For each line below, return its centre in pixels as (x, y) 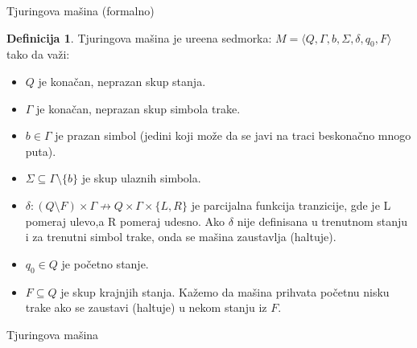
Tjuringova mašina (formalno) (81, 10)
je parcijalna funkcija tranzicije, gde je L (291, 205)
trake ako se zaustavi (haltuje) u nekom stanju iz (146, 307)
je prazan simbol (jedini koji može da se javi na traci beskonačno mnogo (233, 135)
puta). (41, 151)
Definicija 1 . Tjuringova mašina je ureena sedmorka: (139, 37)
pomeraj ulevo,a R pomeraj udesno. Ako (125, 221)
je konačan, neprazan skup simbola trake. (138, 108)
